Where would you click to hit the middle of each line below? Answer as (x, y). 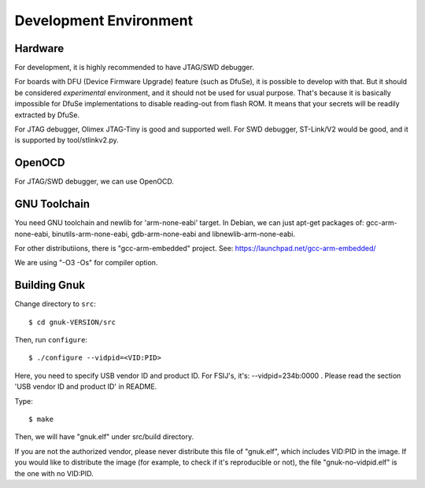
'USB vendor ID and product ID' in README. (86, 386)
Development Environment (103, 20)
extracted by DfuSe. (47, 115)
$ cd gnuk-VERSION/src (72, 322)
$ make (41, 420)
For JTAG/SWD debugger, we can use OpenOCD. (94, 182)
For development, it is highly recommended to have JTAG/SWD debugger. (135, 68)
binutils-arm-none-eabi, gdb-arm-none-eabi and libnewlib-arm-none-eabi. (174, 234)
